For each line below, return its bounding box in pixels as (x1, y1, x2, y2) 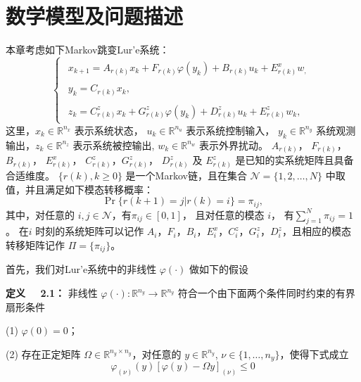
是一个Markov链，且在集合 (125, 167, 247, 182)
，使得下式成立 (279, 346, 349, 361)
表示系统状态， (74, 122, 144, 137)
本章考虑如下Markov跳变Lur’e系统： (6, 42, 170, 57)
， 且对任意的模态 (182, 207, 265, 222)
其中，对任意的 (6, 207, 75, 222)
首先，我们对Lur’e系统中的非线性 (6, 262, 157, 276)
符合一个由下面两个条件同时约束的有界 (177, 286, 355, 300)
